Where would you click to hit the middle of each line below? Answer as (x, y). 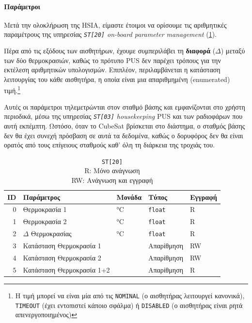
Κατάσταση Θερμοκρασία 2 (62, 257)
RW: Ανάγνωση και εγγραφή (112, 180)
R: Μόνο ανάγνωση (112, 170)
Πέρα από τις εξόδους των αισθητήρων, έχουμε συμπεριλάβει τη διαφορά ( (110, 51)
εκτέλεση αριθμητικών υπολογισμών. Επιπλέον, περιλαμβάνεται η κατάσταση (112, 70)
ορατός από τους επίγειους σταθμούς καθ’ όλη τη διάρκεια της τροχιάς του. (110, 145)
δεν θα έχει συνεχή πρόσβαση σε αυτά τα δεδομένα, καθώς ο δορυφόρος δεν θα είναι (124, 135)
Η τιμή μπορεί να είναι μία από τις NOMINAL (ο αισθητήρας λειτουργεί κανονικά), (130, 295)
